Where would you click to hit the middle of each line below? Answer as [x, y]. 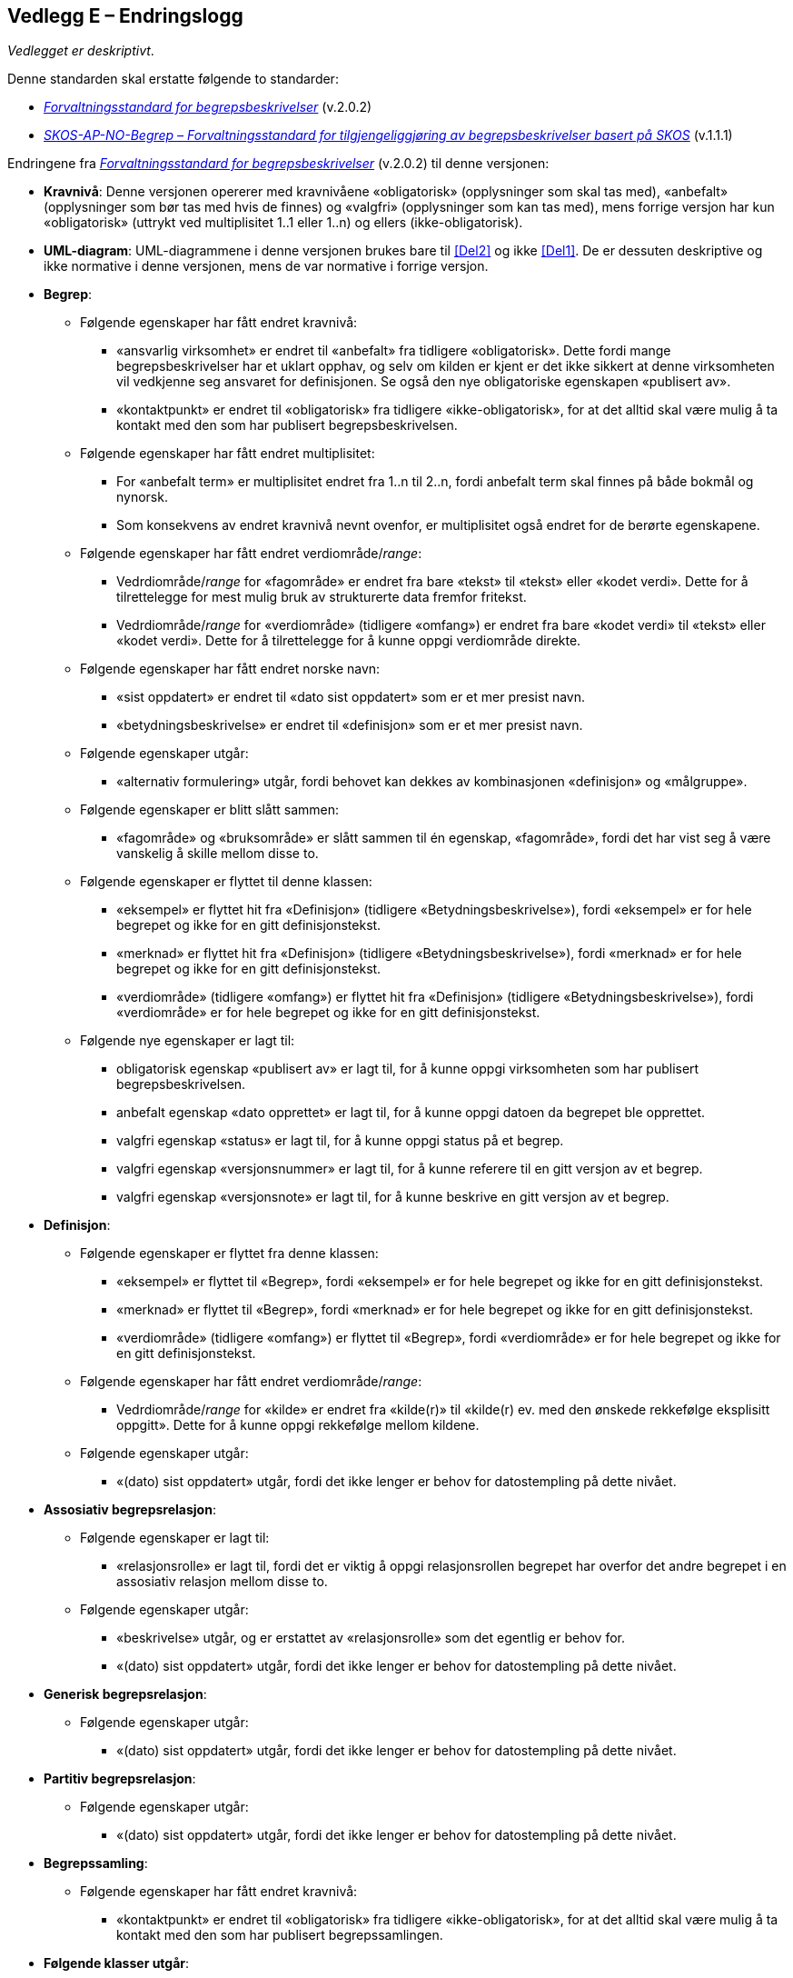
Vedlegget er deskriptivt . [81, 51]
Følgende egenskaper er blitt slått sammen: [210, 810]
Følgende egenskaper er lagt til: [175, 1538]
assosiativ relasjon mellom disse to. [222, 1582]
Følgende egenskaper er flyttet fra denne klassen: [229, 1254]
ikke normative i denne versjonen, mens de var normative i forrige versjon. [266, 266]
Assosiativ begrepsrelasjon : [130, 1510]
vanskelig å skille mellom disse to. [218, 854]
